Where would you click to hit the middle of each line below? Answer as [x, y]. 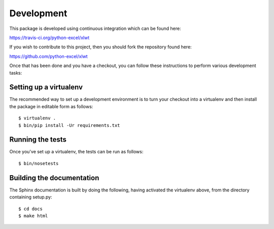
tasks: [16, 73]
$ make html [33, 216]
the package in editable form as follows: [51, 106]
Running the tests [38, 140]
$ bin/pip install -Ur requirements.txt [69, 125]
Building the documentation [54, 178]
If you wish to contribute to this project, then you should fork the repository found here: [101, 47]
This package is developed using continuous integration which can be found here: [95, 28]
